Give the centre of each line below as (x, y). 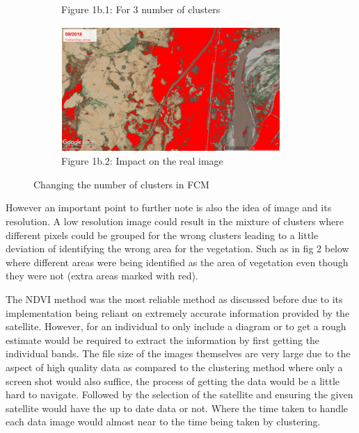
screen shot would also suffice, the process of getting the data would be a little (173, 381)
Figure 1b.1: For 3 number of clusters (141, 9)
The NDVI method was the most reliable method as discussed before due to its (174, 299)
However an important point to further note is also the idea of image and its (169, 207)
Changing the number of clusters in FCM (121, 184)
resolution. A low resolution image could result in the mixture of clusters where (175, 221)
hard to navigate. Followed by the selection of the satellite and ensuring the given (179, 394)
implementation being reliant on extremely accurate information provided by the (178, 312)
